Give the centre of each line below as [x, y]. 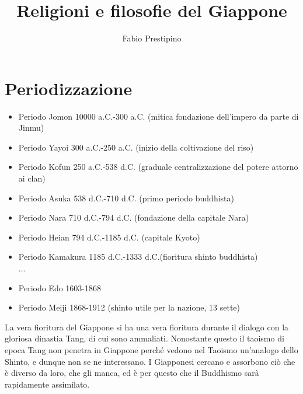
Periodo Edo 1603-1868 [60, 287]
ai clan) [32, 178]
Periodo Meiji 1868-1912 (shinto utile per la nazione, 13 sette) [129, 307]
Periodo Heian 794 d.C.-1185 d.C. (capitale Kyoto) [109, 237]
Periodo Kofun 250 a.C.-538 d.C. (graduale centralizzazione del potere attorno [158, 167]
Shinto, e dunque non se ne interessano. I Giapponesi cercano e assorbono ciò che [150, 361]
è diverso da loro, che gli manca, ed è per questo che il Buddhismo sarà [132, 373]
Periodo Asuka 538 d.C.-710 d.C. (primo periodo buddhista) [126, 198]
